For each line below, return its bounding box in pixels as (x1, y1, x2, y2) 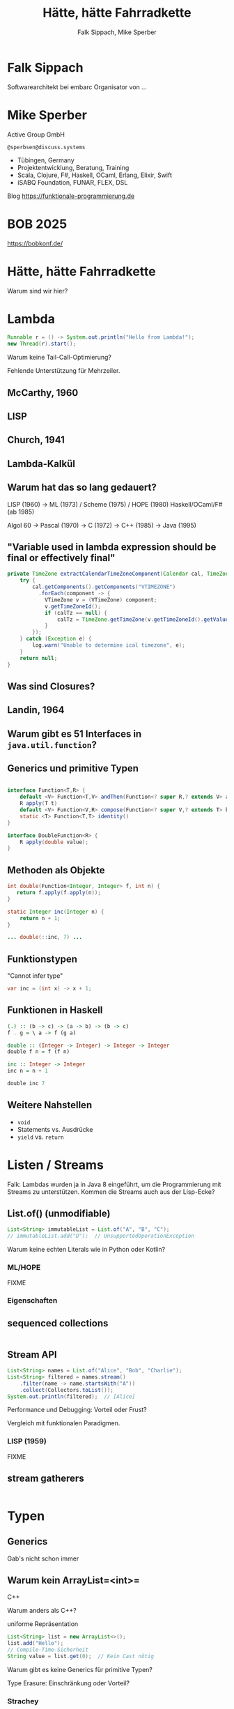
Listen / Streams (7, 1157, 104, 1172)
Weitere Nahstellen (7, 1099, 93, 1111)
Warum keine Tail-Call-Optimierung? (7, 353, 112, 362)
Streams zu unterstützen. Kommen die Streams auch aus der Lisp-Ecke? (7, 1187, 215, 1196)
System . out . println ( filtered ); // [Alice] (7, 1393, 136, 1400)
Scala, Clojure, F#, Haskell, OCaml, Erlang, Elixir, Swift (17, 171, 173, 179)
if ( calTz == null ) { (44, 609, 108, 616)
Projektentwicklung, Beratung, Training (17, 163, 130, 171)
